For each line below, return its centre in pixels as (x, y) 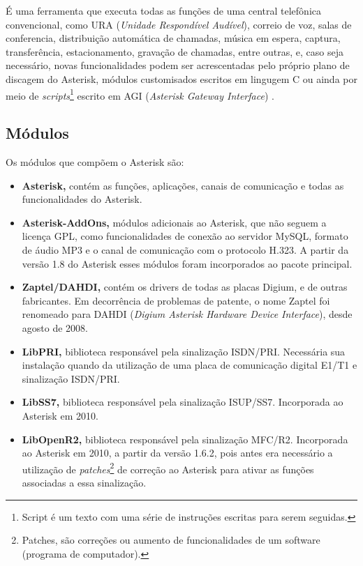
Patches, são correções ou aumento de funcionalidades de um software (171, 540)
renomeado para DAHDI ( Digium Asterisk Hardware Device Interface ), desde (187, 314)
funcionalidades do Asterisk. (82, 199)
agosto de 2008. (55, 327)
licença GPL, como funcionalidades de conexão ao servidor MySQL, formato (185, 236)
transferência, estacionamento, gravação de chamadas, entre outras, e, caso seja (175, 51)
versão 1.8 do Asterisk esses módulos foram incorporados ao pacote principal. (187, 263)
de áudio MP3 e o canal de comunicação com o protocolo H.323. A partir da (185, 249)
